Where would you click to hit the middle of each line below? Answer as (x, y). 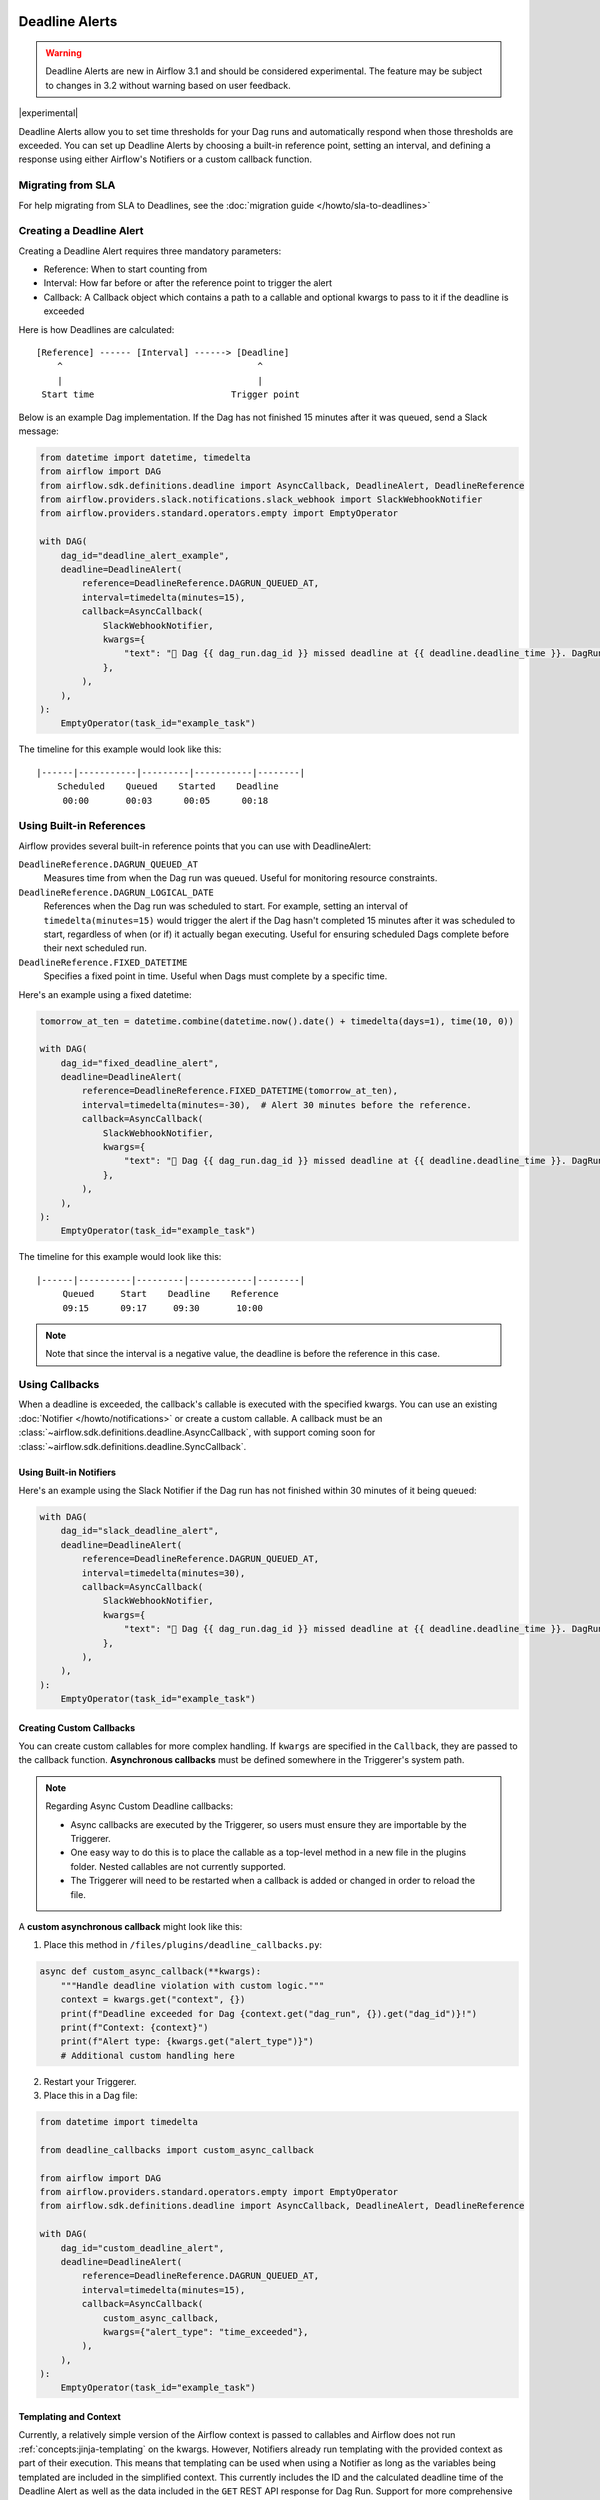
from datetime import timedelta (119, 2122)
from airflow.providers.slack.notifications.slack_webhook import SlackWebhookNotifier (261, 499)
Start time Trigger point (170, 394)
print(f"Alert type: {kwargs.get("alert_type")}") (187, 2041)
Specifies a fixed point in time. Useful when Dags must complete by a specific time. (215, 976)
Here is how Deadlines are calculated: (96, 329)
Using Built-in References (82, 826)
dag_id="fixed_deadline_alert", (140, 1063)
